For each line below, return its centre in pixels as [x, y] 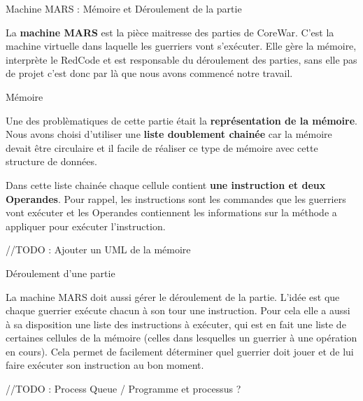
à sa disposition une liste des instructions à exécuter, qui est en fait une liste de [176, 324]
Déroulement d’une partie [60, 273]
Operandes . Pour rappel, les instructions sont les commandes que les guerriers [176, 198]
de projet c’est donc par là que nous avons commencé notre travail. [149, 73]
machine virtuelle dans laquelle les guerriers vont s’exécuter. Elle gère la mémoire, [181, 46]
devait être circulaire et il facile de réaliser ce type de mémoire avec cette [162, 147]
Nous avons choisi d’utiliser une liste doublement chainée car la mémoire [169, 134]
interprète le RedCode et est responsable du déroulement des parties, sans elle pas [181, 59]
